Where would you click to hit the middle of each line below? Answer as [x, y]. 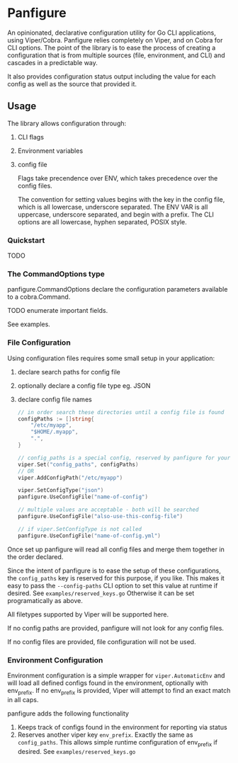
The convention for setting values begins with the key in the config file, [121, 199]
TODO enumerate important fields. [58, 311]
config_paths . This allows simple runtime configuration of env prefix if [118, 743]
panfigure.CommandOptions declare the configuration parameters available [118, 289]
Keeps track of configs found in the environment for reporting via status [123, 727]
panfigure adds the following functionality [68, 713]
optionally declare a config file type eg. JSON [84, 385]
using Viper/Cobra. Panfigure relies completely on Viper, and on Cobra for [115, 40]
